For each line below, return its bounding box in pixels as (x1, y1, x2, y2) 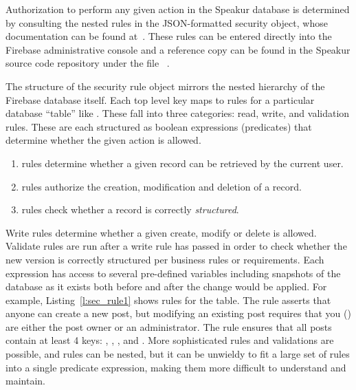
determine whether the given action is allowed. (5, 133, 201, 147)
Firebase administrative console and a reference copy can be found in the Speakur (5, 42, 351, 56)
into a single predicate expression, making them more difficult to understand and (5, 360, 346, 374)
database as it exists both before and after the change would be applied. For (5, 279, 327, 294)
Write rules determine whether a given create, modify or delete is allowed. (5, 225, 317, 239)
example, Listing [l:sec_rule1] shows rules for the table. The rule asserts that (5, 292, 331, 307)
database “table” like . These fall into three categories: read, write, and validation (5, 106, 350, 120)
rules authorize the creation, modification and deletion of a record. (21, 179, 302, 193)
